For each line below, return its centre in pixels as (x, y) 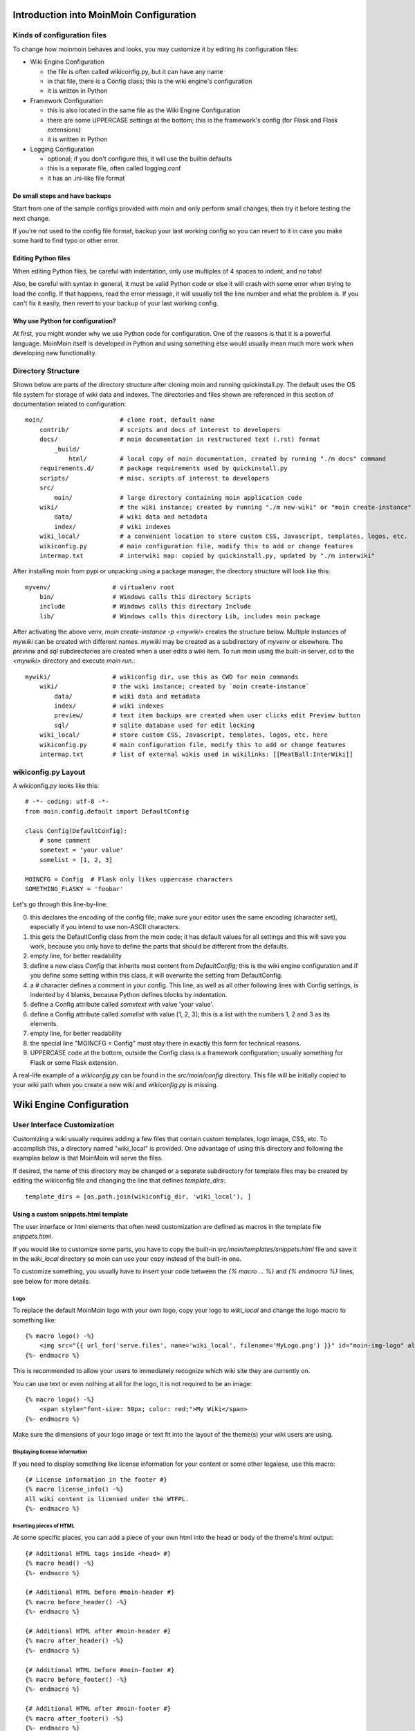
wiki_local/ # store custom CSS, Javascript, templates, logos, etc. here (183, 735)
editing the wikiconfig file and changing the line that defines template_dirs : (119, 1181)
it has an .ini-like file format (86, 178)
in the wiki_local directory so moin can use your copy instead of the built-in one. (127, 1259)
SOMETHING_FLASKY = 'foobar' (74, 889)
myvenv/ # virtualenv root (100, 587)
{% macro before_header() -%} (76, 1602)
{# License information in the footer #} (96, 1479)
